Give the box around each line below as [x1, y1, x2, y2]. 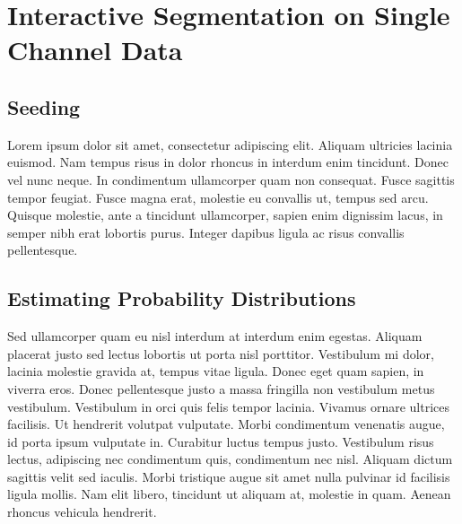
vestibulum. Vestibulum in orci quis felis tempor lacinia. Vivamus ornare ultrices [7, 397, 450, 415]
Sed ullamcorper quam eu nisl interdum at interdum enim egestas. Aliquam [7, 327, 423, 345]
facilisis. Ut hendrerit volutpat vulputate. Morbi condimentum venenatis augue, [7, 415, 445, 433]
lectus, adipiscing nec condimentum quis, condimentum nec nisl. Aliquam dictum [7, 450, 453, 468]
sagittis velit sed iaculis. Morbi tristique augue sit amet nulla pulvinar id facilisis [7, 467, 450, 485]
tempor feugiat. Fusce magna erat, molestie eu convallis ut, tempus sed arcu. [7, 188, 429, 206]
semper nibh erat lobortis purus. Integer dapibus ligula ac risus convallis [7, 223, 405, 241]
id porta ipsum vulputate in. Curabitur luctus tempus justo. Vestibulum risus [7, 432, 434, 450]
